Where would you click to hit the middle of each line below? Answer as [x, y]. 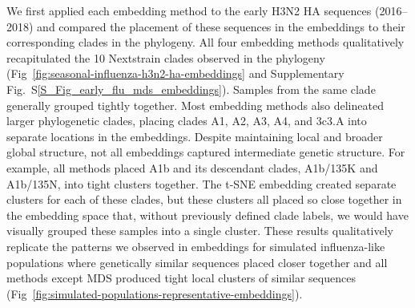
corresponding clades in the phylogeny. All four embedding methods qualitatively [205, 42]
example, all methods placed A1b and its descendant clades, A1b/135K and [192, 167]
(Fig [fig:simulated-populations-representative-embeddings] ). [155, 293]
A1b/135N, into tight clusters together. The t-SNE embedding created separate [201, 183]
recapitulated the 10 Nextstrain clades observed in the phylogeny [166, 57]
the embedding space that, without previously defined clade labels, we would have [207, 215]
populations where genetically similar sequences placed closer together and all [197, 262]
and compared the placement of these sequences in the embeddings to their [221, 26]
